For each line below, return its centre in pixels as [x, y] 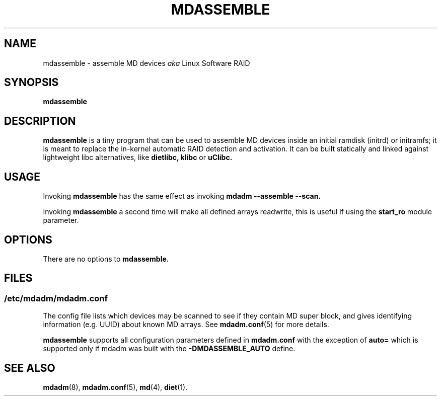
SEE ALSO [30, 368]
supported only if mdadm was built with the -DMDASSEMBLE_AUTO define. [169, 349]
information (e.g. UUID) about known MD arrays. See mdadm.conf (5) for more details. [186, 325]
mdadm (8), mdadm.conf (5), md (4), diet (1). [115, 387]
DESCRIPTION [40, 121]
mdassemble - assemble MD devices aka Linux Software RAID [146, 63]
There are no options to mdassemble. [106, 259]
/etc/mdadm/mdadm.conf [56, 298]
